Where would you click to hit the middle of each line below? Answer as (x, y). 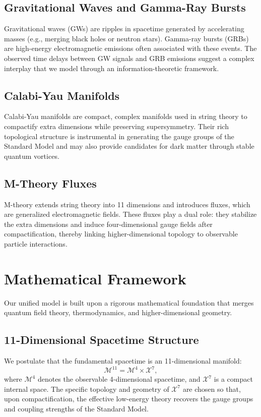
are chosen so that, (212, 389)
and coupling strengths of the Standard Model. (76, 408)
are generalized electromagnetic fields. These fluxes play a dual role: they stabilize (130, 214)
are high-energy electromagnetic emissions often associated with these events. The (130, 48)
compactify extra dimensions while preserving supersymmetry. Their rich (116, 126)
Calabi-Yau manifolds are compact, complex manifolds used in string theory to (126, 116)
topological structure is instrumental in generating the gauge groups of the (119, 136)
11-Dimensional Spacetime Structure (102, 340)
